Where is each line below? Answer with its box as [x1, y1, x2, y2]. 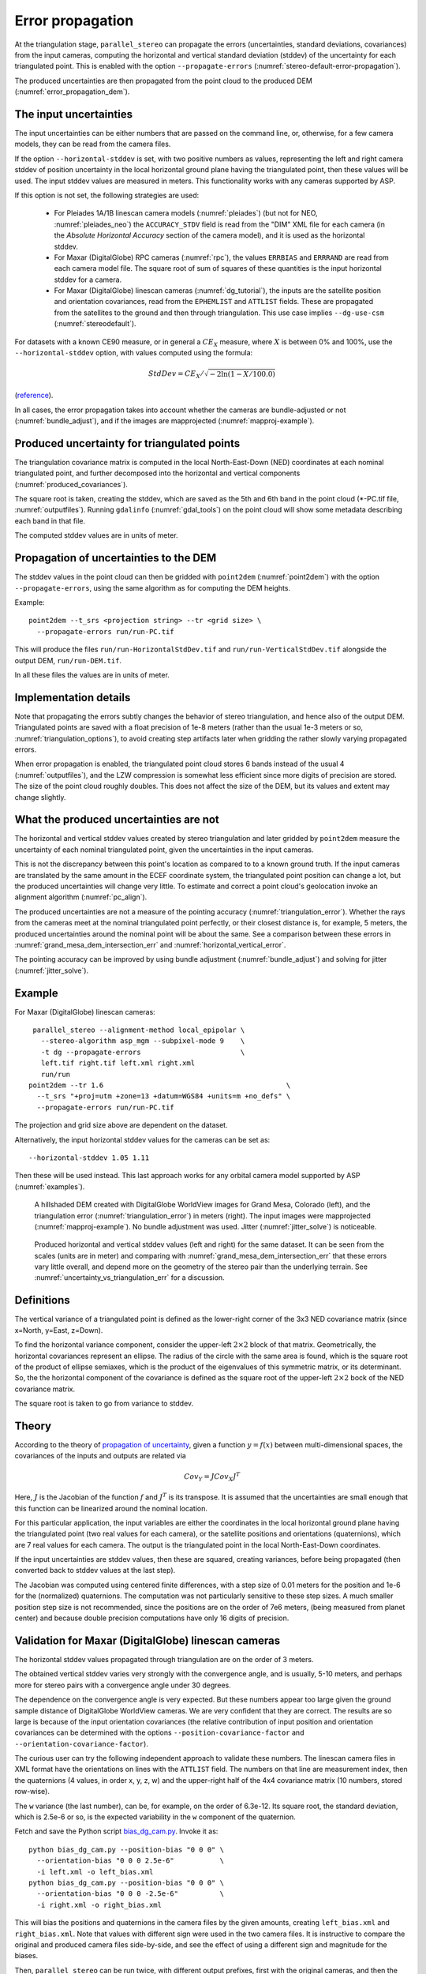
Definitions [14, 1293, 70, 1307]
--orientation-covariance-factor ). [14, 1739, 149, 1748]
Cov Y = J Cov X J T [184, 1470, 241, 1483]
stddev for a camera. [54, 275, 122, 284]
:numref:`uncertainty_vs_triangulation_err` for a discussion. [34, 1273, 225, 1282]
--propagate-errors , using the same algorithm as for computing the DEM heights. [14, 583, 291, 592]
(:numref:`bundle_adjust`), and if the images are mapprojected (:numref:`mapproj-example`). [14, 416, 315, 426]
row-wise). [14, 1787, 50, 1796]
